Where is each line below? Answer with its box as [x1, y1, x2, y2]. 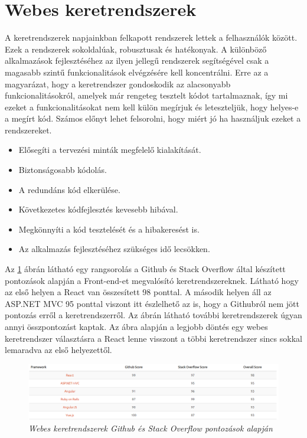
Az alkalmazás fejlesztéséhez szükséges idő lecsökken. [18, 243, 210, 255]
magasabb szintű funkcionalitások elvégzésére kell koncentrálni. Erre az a [5, 66, 269, 78]
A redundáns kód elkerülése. [18, 183, 120, 195]
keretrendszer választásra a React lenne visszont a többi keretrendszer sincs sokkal [5, 332, 302, 344]
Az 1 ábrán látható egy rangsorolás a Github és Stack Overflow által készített [5, 263, 286, 275]
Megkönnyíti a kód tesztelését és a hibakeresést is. [18, 223, 200, 235]
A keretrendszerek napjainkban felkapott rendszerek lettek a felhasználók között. [5, 31, 298, 44]
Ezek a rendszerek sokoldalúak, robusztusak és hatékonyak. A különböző [5, 43, 267, 55]
